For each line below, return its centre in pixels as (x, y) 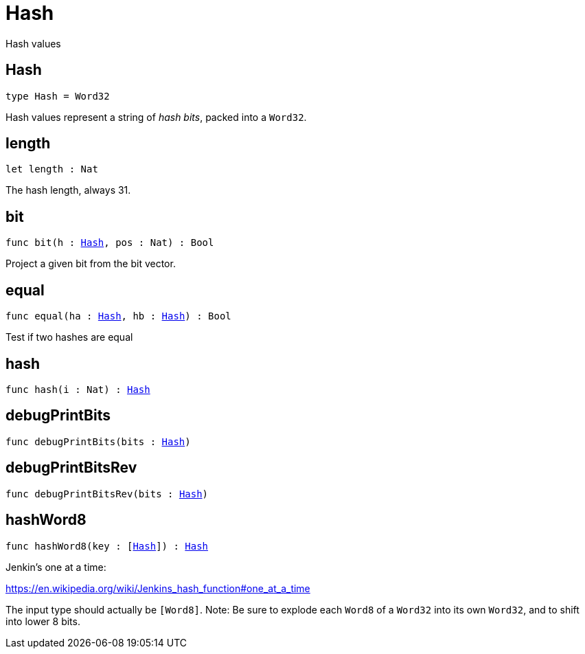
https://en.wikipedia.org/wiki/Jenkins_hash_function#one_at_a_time (158, 588)
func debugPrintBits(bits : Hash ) (98, 441)
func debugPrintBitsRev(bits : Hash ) (107, 494)
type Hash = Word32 (58, 96)
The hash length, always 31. (68, 190)
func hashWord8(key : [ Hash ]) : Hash (107, 546)
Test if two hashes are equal (69, 337)
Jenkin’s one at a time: (56, 567)
